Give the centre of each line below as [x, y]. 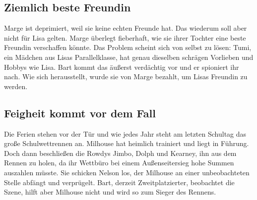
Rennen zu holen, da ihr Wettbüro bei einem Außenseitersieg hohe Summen [119, 163]
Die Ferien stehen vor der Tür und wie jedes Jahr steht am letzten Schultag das [125, 133]
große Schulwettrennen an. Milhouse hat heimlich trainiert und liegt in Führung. [127, 143]
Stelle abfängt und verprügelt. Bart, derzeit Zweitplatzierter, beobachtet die [119, 182]
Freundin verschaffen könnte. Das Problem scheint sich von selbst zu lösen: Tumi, [128, 47]
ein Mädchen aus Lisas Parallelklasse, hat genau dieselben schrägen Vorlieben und [129, 57]
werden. [16, 86]
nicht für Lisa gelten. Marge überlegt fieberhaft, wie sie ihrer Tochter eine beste [125, 37]
